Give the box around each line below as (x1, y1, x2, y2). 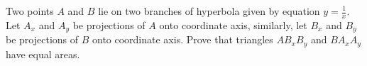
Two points (6, 4, 54, 18)
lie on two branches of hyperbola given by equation (98, 4, 320, 18)
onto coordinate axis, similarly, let (159, 17, 307, 32)
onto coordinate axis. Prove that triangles (92, 32, 273, 47)
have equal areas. (6, 46, 80, 61)
